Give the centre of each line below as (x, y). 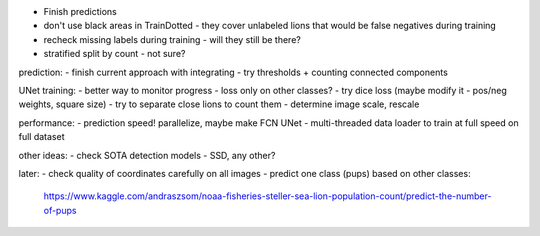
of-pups (60, 210)
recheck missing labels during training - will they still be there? (172, 39)
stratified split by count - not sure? (114, 54)
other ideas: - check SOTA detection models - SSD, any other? (147, 155)
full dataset (41, 137)
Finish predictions (80, 11)
